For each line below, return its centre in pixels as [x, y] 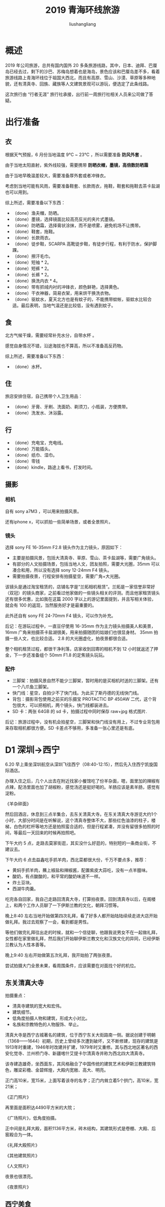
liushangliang [82, 24]
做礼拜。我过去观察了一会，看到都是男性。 [48, 922]
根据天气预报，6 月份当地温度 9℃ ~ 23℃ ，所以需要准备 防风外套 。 [75, 154]
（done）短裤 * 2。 [32, 268]
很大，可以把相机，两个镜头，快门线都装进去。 [64, 705]
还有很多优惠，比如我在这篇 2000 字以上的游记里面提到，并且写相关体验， [81, 599]
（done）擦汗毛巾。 [32, 256]
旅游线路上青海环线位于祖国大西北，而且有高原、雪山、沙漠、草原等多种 [78, 77]
